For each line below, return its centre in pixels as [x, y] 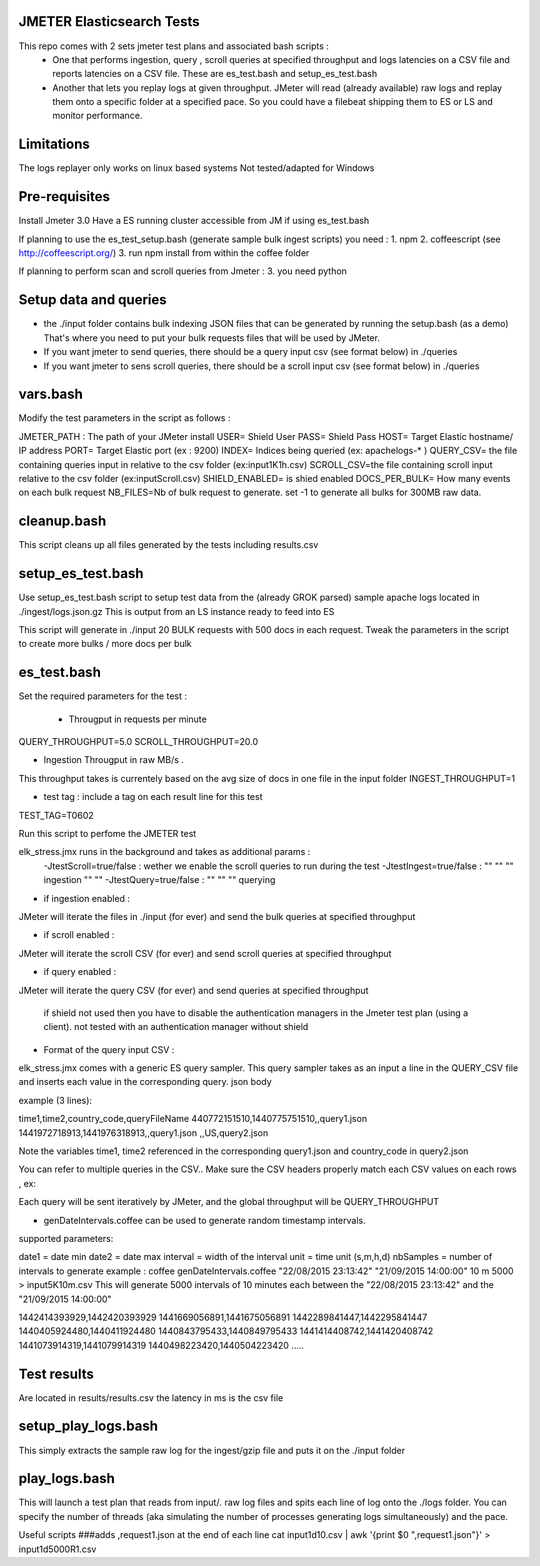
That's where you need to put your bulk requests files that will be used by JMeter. [211, 337]
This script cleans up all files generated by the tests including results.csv [168, 545]
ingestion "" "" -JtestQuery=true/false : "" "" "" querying [159, 880]
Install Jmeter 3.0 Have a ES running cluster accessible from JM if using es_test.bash [194, 221]
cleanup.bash [62, 521]
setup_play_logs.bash [88, 1426]
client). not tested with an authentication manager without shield [176, 1027]
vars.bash [51, 394]
